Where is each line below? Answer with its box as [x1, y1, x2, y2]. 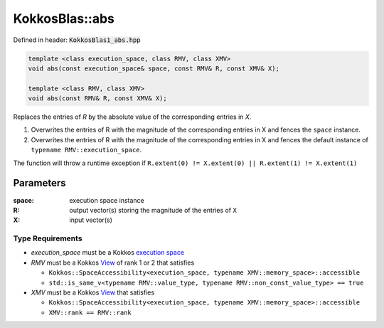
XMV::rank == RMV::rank [48, 308, 132, 317]
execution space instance [69, 196, 145, 204]
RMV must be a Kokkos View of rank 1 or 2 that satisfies [31, 258, 195, 267]
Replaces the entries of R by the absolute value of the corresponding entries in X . [13, 112, 252, 121]
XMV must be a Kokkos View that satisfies [31, 288, 155, 297]
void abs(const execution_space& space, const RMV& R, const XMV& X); [28, 64, 280, 73]
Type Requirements [13, 233, 82, 243]
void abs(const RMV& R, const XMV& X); [28, 95, 167, 102]
